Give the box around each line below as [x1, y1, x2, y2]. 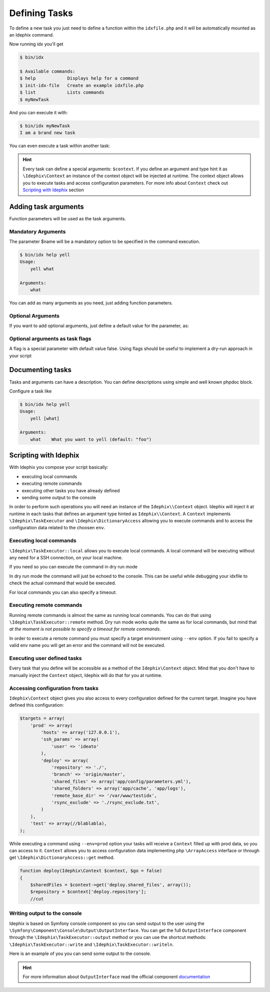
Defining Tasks [9, 8, 73, 19]
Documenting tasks [9, 366, 72, 374]
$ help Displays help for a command [19, 76, 138, 81]
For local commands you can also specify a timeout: [9, 589, 117, 595]
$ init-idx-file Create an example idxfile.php [19, 83, 144, 88]
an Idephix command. [9, 32, 54, 38]
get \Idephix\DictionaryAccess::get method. [9, 854, 115, 861]
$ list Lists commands [19, 90, 104, 95]
